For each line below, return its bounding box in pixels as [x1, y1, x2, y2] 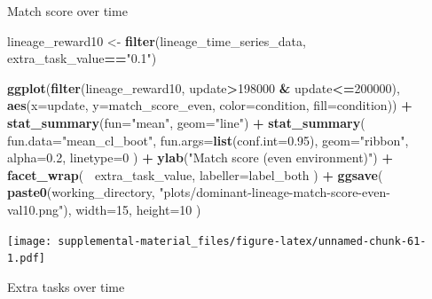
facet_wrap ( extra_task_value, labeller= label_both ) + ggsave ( [7, 165, 383, 184]
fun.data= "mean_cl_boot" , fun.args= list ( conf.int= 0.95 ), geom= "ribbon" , [7, 130, 409, 149]
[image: [7, 234, 52, 248]
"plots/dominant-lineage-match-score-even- [159, 183, 390, 201]
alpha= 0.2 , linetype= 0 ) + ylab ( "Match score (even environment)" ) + [7, 148, 393, 167]
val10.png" [7, 200, 64, 218]
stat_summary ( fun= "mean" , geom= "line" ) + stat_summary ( [7, 113, 365, 131]
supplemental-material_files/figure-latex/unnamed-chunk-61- [58, 234, 427, 248]
